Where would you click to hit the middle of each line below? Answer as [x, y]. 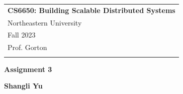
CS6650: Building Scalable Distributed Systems [91, 10]
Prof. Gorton [27, 47]
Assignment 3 [28, 69]
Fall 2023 [22, 35]
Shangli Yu [23, 86]
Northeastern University [45, 22]
